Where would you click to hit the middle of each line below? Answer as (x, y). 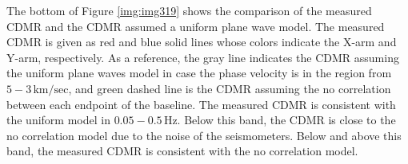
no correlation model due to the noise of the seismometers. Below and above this (204, 135)
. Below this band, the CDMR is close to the (286, 120)
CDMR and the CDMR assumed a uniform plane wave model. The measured (196, 26)
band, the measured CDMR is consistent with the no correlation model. (182, 151)
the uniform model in (58, 120)
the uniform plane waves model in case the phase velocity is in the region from (199, 73)
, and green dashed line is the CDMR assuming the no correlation (230, 88)
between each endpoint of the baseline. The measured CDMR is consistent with (201, 104)
